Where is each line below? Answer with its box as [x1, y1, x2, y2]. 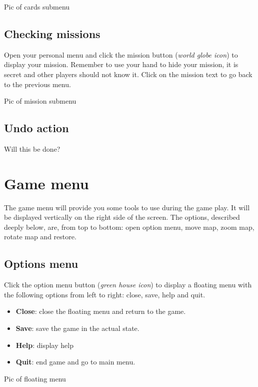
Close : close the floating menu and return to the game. [15, 306, 186, 316]
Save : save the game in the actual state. [15, 323, 139, 333]
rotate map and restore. [4, 231, 76, 242]
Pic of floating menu [4, 373, 66, 383]
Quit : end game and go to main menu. [15, 356, 135, 367]
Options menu [4, 256, 78, 271]
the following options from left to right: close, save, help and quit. [4, 289, 205, 299]
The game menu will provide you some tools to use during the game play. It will [4, 202, 250, 212]
